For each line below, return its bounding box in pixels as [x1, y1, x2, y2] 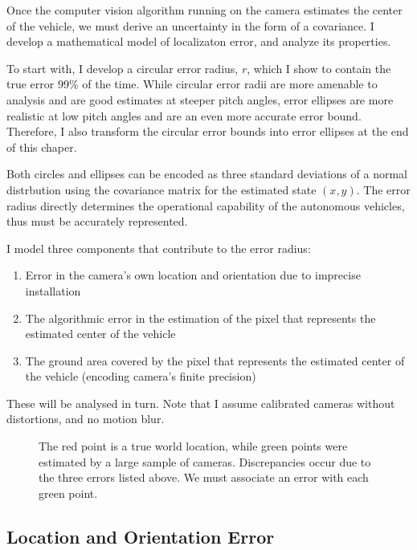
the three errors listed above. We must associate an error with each [39, 469, 369, 486]
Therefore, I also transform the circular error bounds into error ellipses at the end [6, 123, 409, 140]
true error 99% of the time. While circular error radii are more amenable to [6, 75, 378, 92]
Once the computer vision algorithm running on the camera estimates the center [6, 2, 403, 18]
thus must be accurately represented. [6, 213, 188, 230]
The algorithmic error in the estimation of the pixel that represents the [25, 309, 376, 326]
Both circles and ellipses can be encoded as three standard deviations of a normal [6, 165, 407, 182]
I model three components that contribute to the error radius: [6, 239, 311, 256]
